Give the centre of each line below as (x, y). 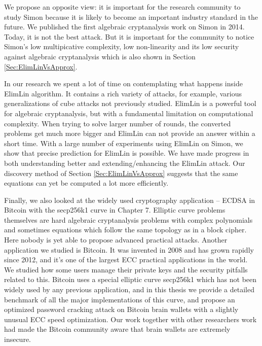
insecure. (18, 339)
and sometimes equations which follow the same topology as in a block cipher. (125, 230)
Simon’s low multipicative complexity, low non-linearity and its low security (122, 46)
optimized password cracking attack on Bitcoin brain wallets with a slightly (121, 309)
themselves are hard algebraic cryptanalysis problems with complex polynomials (128, 219)
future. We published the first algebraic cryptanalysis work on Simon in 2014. (124, 27)
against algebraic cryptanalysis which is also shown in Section (100, 56)
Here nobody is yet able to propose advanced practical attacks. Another (116, 240)
